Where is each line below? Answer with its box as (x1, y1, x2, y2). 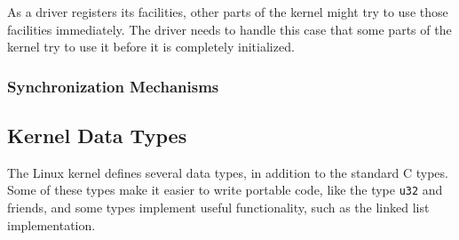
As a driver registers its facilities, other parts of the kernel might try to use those (7, 3, 448, 20)
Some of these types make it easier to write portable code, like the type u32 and (7, 180, 443, 199)
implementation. (7, 215, 96, 234)
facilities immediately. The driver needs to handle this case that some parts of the (7, 20, 452, 38)
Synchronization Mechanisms (7, 75, 219, 97)
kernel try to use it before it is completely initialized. (7, 37, 295, 56)
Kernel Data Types (7, 122, 187, 149)
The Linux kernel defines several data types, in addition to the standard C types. (7, 163, 448, 181)
